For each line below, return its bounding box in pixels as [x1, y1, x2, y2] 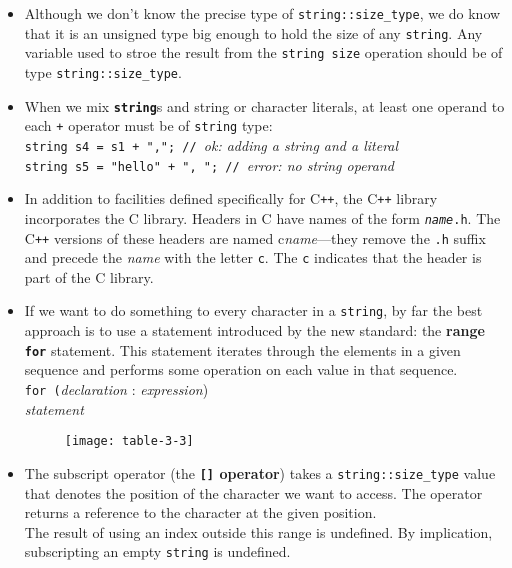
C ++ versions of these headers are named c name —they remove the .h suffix [24, 227, 486, 248]
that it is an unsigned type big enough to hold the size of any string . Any [24, 22, 483, 43]
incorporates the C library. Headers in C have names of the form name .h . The [24, 207, 501, 228]
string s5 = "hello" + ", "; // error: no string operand [24, 154, 394, 175]
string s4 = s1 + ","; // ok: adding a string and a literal [24, 134, 399, 155]
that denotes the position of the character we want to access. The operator [24, 482, 483, 503]
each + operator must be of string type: [24, 115, 273, 136]
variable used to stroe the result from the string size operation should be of [24, 42, 503, 63]
